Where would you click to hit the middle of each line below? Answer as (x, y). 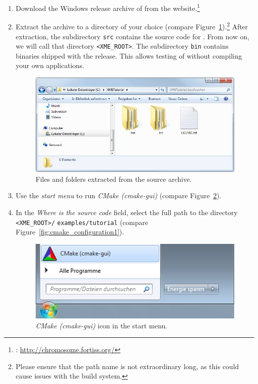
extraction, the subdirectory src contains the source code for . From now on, (132, 36)
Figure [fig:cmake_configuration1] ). (70, 232)
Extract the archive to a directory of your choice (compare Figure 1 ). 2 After (132, 26)
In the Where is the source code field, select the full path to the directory (127, 212)
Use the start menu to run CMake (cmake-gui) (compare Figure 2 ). (118, 195)
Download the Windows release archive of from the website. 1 (108, 7)
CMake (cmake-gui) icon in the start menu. (101, 325)
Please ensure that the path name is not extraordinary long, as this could (127, 366)
